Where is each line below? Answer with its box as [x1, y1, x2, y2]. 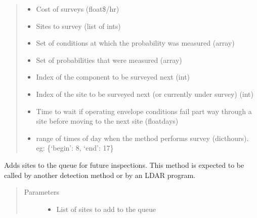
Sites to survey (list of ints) [36, 20, 121, 31]
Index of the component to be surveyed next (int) [36, 71, 190, 82]
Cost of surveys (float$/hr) [36, 4, 119, 14]
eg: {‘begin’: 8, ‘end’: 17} [36, 142, 114, 153]
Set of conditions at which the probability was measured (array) [36, 38, 235, 48]
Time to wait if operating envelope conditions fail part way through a [36, 105, 252, 116]
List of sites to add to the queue [56, 203, 156, 214]
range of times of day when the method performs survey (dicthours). [36, 132, 249, 143]
